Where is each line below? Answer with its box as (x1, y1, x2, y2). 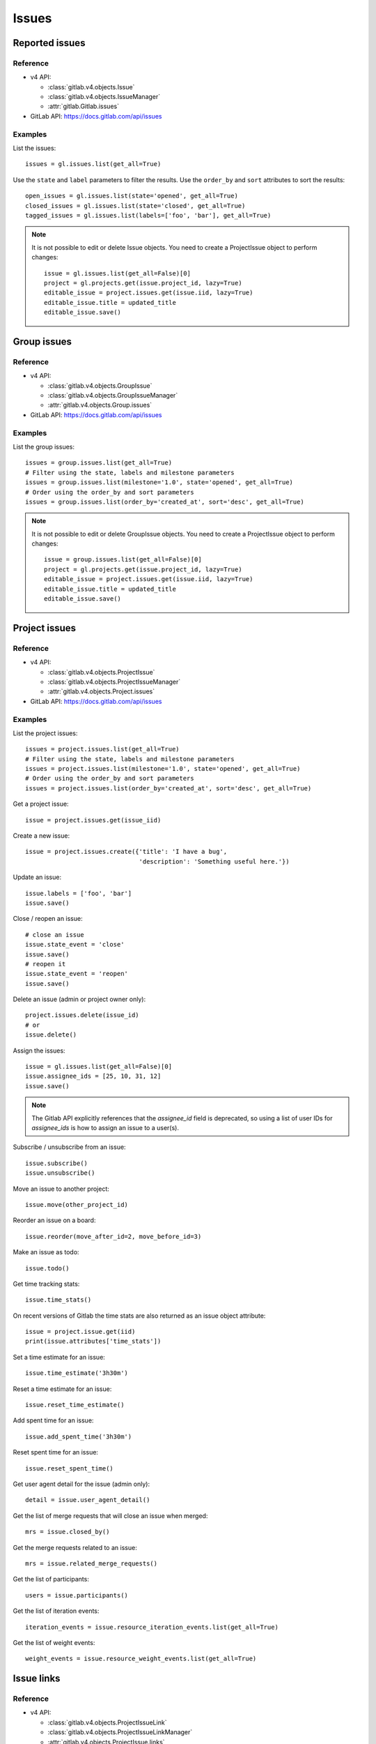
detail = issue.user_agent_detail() (25, 1496, 150, 1504)
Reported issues (13, 37, 86, 49)
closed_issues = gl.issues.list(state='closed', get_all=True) (25, 202, 246, 209)
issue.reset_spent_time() (25, 1464, 114, 1472)
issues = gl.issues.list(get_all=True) (25, 160, 162, 168)
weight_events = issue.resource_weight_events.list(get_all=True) (25, 1655, 257, 1663)
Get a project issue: (13, 799, 69, 809)
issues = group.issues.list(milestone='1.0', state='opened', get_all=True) (25, 479, 294, 486)
